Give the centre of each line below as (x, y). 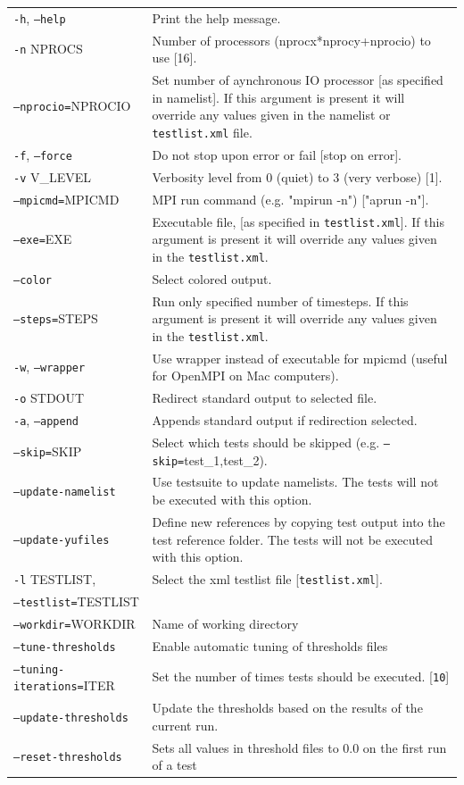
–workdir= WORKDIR (75, 623)
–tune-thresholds (65, 647)
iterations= (49, 687)
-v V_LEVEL (53, 176)
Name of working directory (225, 623)
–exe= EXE (43, 239)
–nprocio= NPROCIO (72, 106)
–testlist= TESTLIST (76, 601)
